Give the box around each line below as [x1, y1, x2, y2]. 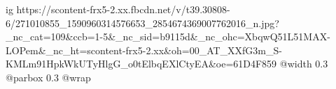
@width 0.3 [279, 56, 328, 71]
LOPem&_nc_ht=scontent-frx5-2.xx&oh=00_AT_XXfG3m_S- [6, 42, 282, 57]
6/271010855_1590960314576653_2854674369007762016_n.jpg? [6, 15, 279, 30]
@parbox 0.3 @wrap [6, 70, 91, 84]
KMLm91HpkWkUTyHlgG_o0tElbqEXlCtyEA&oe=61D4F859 [6, 56, 277, 71]
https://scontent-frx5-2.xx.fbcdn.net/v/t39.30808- [16, 2, 230, 16]
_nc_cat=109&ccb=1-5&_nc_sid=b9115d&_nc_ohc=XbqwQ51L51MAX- [6, 29, 330, 44]
